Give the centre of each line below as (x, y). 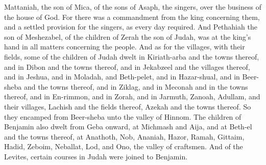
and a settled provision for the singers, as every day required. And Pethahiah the (131, 27)
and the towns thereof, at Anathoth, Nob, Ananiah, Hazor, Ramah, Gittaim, (124, 136)
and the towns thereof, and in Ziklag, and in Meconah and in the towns (136, 86)
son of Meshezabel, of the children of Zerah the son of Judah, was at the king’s (128, 36)
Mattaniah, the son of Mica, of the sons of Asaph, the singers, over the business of (133, 7)
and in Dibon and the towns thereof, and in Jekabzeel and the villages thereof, (127, 66)
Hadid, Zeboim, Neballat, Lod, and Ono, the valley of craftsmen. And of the (124, 146)
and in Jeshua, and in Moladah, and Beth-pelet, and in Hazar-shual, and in (122, 77)
